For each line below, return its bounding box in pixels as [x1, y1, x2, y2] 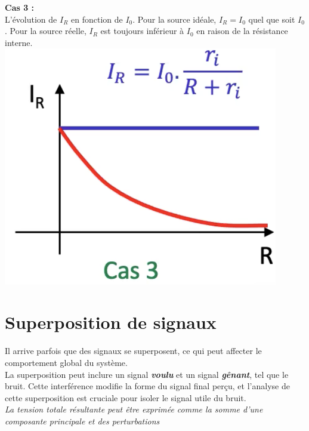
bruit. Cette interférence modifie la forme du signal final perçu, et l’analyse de [5, 380, 290, 392]
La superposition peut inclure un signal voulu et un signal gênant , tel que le [5, 368, 289, 380]
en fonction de [71, 13, 123, 25]
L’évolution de [5, 13, 57, 25]
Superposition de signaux [5, 310, 217, 334]
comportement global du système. [5, 356, 128, 368]
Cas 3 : [5, 1, 35, 13]
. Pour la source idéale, [132, 13, 217, 25]
